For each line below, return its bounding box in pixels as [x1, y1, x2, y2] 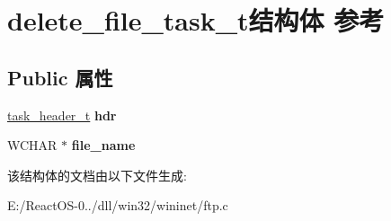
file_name [71, 136, 136, 155]
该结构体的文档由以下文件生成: [7, 165, 187, 184]
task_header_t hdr [7, 105, 117, 124]
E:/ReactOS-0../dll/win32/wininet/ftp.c [7, 196, 228, 215]
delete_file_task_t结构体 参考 [7, 2, 385, 39]
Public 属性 [7, 63, 113, 91]
